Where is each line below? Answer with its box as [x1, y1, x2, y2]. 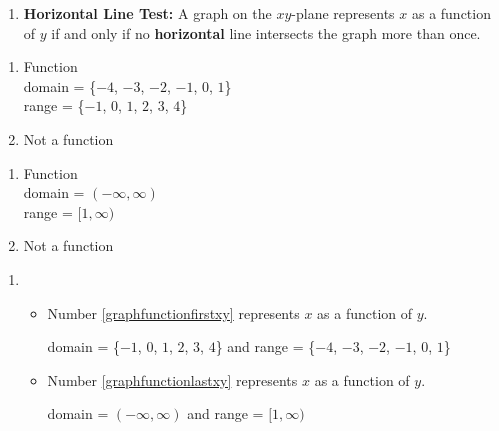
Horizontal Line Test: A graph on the [23, 3, 272, 23]
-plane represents [291, 3, 395, 23]
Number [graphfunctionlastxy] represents [47, 369, 298, 390]
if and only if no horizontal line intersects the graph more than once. [51, 22, 481, 43]
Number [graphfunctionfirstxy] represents [47, 302, 300, 323]
